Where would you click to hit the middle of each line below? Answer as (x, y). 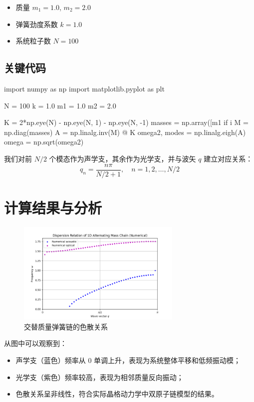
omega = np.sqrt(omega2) (44, 142)
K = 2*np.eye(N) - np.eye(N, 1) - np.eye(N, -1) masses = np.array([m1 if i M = (126, 122)
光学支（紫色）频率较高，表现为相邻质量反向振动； (100, 377)
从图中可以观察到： (35, 343)
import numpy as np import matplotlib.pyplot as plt (84, 88)
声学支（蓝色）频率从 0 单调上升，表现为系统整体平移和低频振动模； (128, 360)
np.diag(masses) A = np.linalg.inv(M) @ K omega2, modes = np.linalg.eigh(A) (125, 132)
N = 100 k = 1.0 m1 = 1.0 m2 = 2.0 (60, 105)
